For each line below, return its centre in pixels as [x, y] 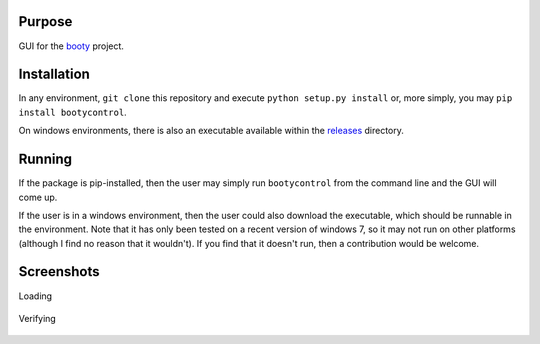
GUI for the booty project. [71, 46]
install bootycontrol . [72, 112]
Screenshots [59, 271]
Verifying [37, 318]
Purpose [45, 21]
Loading [35, 296]
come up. [38, 197]
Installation [54, 74]
